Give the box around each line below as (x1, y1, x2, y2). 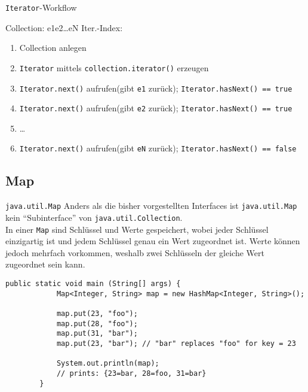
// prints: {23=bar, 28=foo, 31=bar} (56, 369, 207, 378)
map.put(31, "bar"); (56, 329, 138, 338)
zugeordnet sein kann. (5, 258, 85, 271)
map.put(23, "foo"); (56, 309, 138, 318)
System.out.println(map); (56, 359, 159, 368)
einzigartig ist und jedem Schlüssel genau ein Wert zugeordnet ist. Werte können (5, 235, 300, 247)
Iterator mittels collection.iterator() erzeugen (19, 61, 209, 74)
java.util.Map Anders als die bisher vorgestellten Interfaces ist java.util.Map (5, 199, 297, 212)
